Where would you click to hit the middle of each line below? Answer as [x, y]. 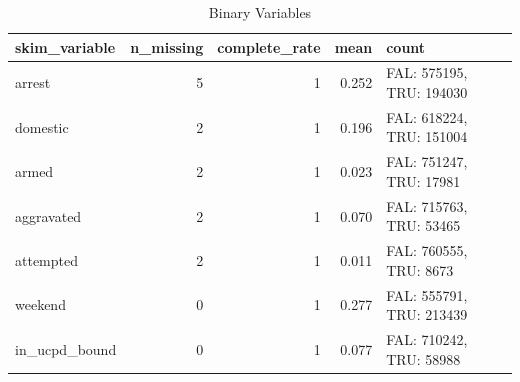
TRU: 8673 [420, 269]
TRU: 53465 [423, 225]
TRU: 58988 [423, 358]
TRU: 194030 [427, 92]
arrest [33, 82]
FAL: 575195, [427, 72]
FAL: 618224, [427, 116]
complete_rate [269, 46]
